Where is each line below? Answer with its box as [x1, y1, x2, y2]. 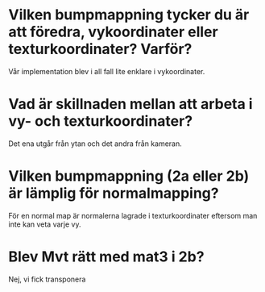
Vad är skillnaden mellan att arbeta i [8, 95, 253, 114]
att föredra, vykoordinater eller [8, 23, 219, 41]
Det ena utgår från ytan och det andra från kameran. [8, 139, 183, 148]
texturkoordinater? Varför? [8, 40, 193, 58]
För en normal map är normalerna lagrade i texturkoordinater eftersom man [8, 211, 258, 220]
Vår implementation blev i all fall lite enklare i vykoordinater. [8, 66, 205, 76]
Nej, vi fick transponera [8, 274, 86, 284]
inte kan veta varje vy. [8, 219, 81, 229]
